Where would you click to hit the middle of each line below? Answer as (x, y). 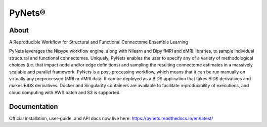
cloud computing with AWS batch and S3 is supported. (65, 92)
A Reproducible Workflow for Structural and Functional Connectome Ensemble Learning (99, 42)
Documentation (34, 107)
